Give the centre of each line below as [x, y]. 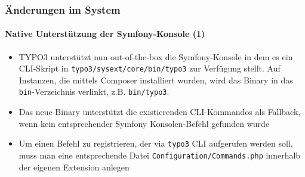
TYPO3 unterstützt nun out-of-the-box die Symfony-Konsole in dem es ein [156, 56]
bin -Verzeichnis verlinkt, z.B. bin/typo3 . [94, 91]
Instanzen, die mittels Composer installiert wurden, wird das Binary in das [156, 80]
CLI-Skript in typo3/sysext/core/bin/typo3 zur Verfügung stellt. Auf [150, 68]
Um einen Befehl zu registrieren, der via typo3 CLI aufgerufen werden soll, [156, 143]
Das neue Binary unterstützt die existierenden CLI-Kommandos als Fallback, [160, 112]
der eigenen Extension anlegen [74, 167]
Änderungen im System [63, 9]
